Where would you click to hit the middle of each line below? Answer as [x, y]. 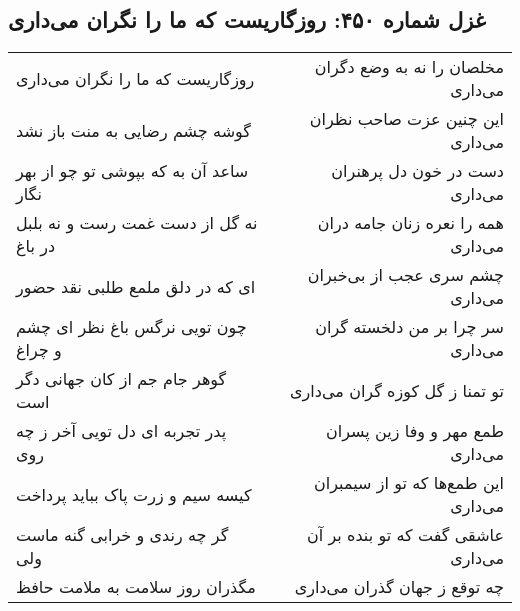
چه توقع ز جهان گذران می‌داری [399, 587]
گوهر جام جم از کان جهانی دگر [121, 379]
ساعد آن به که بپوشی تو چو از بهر [132, 171]
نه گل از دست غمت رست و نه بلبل [137, 223]
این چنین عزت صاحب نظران [406, 119]
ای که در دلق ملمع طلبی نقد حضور [136, 286]
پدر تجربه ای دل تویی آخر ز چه [121, 431]
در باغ [36, 246]
